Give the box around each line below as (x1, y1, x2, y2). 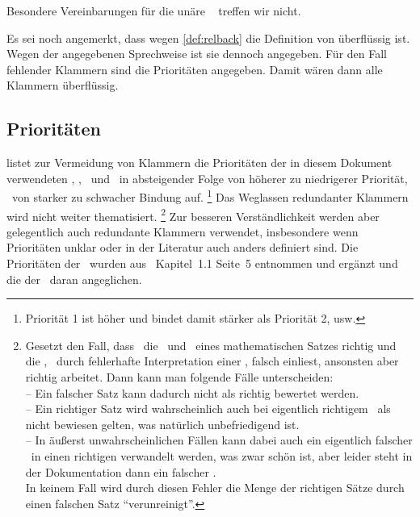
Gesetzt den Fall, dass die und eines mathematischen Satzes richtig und (25, 336, 397, 353)
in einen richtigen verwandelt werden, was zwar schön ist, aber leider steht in (31, 447, 413, 464)
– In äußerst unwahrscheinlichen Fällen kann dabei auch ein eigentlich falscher (25, 432, 413, 448)
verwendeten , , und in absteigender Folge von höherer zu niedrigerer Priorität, (6, 169, 408, 186)
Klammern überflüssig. (6, 77, 119, 94)
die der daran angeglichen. (6, 270, 142, 287)
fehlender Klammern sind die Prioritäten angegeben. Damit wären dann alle (6, 60, 383, 77)
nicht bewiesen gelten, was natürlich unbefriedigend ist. (25, 415, 300, 432)
